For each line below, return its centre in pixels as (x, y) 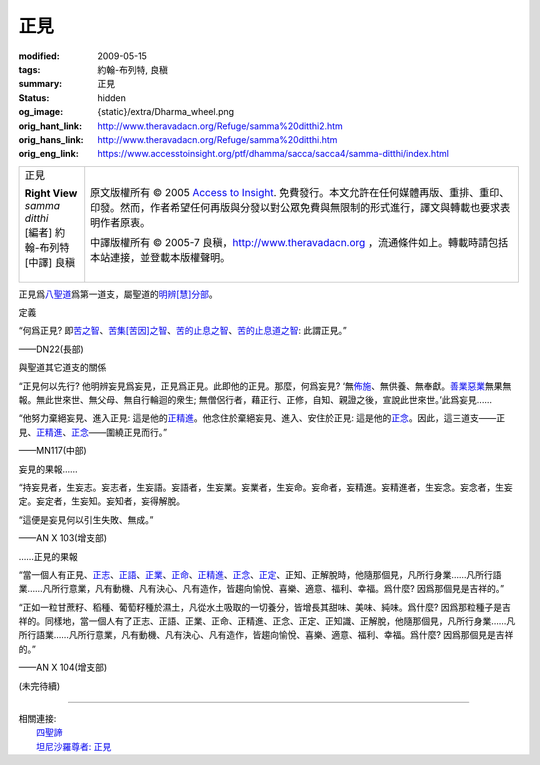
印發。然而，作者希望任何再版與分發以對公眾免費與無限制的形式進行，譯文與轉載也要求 (295, 207)
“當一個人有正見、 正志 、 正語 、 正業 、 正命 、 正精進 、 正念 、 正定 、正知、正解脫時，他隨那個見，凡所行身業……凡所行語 (260, 574)
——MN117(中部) (52, 451)
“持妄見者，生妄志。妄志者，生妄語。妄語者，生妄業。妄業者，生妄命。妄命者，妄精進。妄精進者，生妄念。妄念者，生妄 (266, 487)
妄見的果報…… (48, 469)
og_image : (41, 112)
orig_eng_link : (48, 154)
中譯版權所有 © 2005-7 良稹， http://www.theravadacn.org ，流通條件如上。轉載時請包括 (299, 242)
